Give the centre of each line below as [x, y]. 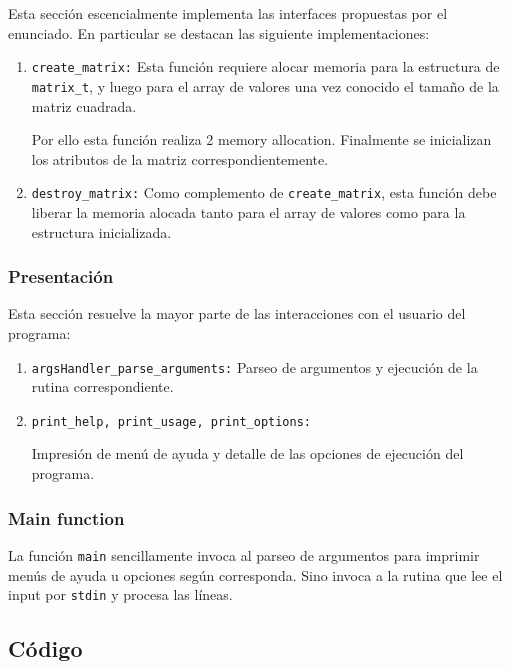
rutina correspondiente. [102, 386]
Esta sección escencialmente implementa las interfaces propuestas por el [228, 13]
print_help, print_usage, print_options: [171, 421]
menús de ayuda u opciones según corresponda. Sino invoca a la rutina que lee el [255, 574]
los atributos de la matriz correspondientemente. [180, 158]
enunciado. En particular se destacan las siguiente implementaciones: [219, 32]
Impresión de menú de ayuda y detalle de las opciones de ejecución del [247, 453]
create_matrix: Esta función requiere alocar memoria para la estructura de [265, 66]
